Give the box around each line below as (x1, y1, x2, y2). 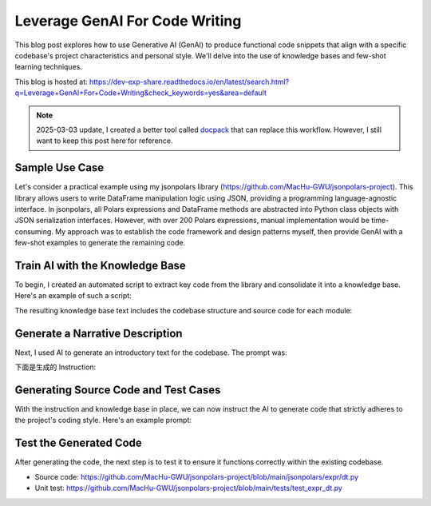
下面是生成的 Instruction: (14, 362, 97, 372)
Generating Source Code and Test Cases (14, 383, 221, 396)
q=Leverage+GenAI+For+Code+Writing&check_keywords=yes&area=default (14, 88, 267, 98)
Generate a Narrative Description (14, 326, 183, 340)
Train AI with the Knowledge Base (14, 258, 187, 272)
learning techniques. (14, 62, 83, 72)
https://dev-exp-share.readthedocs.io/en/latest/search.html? (89, 77, 290, 86)
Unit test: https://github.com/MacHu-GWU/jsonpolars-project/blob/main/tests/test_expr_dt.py (34, 484, 342, 493)
